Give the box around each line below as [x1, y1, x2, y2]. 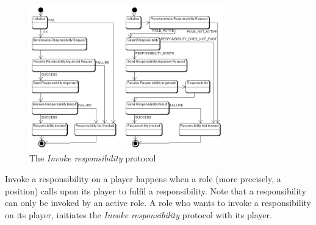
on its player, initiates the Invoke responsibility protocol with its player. [5, 208, 272, 221]
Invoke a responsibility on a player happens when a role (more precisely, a [5, 172, 281, 185]
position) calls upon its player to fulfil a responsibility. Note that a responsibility [5, 184, 306, 197]
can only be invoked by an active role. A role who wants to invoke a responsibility [5, 196, 311, 209]
